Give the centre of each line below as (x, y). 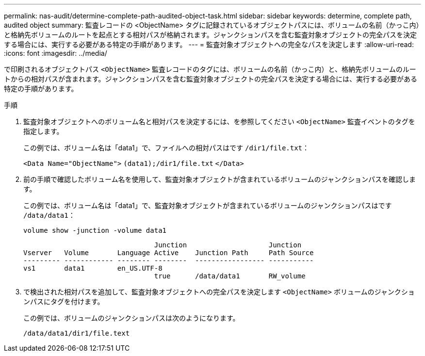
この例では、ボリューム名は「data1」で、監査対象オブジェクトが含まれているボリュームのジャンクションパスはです (208, 205)
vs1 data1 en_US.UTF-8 (93, 268)
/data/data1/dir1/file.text (77, 333)
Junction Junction (228, 245)
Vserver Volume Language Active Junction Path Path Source (169, 253)
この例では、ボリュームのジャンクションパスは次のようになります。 (131, 318)
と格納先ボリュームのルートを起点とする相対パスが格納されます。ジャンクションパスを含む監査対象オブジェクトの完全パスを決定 (211, 35)
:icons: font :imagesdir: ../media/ (56, 53)
